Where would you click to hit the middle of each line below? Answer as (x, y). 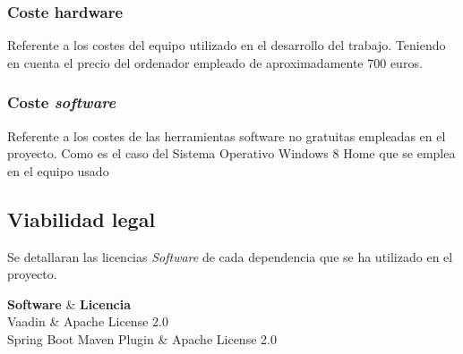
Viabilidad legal (81, 219)
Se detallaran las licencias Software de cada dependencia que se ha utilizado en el (230, 256)
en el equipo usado (58, 170)
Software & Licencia (69, 303)
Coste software (62, 102)
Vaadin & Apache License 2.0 (88, 321)
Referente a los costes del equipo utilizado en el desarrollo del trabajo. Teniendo (227, 45)
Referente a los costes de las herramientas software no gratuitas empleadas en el (227, 135)
